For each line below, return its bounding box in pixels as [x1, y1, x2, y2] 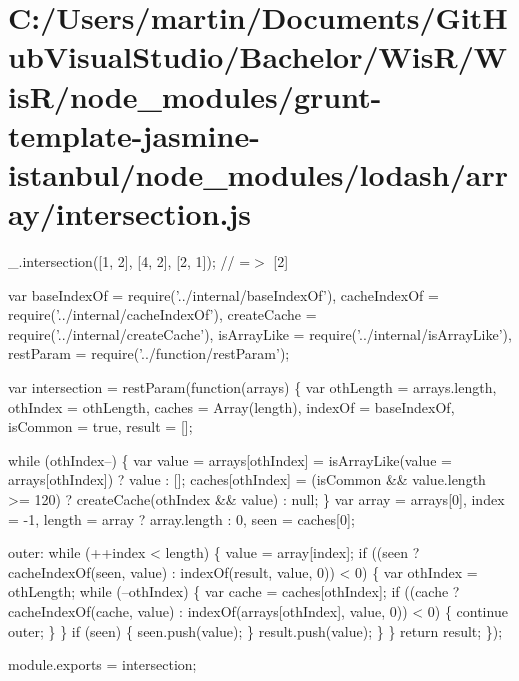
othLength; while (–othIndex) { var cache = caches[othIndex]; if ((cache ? [8, 581, 460, 602]
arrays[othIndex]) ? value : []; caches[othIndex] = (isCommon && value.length [8, 469, 486, 490]
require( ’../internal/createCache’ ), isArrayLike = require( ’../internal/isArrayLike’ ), [8, 323, 512, 344]
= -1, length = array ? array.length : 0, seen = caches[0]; [8, 508, 355, 529]
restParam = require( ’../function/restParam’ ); [8, 343, 290, 364]
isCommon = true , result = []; [8, 416, 193, 437]
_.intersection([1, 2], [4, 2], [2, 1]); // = [8, 251, 251, 272]
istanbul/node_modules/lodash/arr [8, 153, 508, 194]
